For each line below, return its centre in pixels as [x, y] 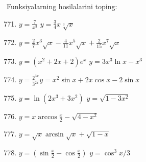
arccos [47, 117]
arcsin [55, 134]
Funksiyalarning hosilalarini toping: [62, 6]
